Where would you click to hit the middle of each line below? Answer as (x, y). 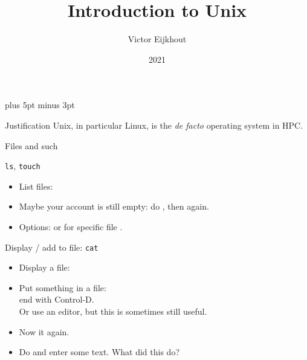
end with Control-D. (57, 299)
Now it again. (44, 331)
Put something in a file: (63, 287)
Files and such (31, 145)
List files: (36, 186)
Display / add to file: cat (52, 247)
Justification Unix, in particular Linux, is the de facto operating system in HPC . (154, 125)
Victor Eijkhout (157, 39)
